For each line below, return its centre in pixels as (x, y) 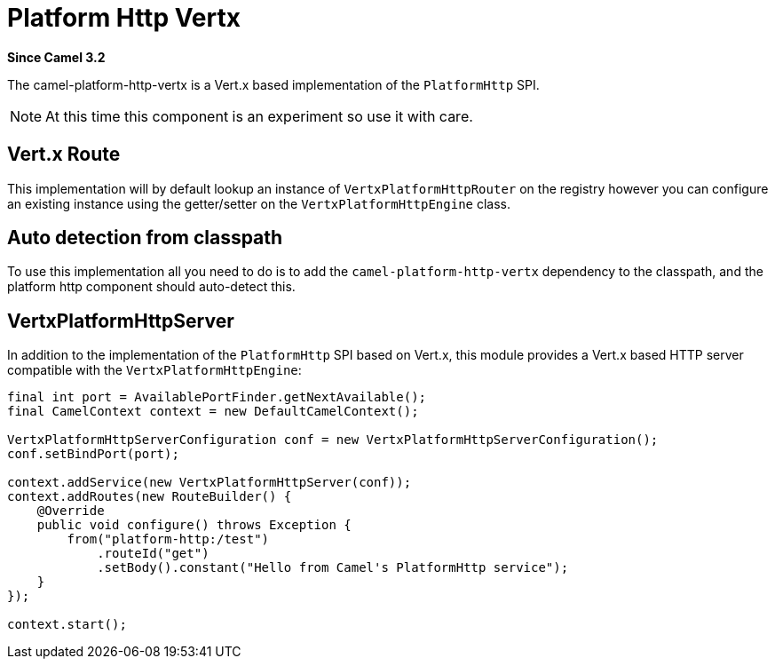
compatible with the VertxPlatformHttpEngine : (154, 370)
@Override (71, 511)
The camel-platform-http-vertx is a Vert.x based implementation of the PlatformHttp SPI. (273, 84)
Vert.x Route (64, 155)
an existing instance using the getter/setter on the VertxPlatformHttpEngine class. (259, 203)
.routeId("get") (153, 554)
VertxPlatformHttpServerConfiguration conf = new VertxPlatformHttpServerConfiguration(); (333, 440)
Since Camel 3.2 (56, 57)
